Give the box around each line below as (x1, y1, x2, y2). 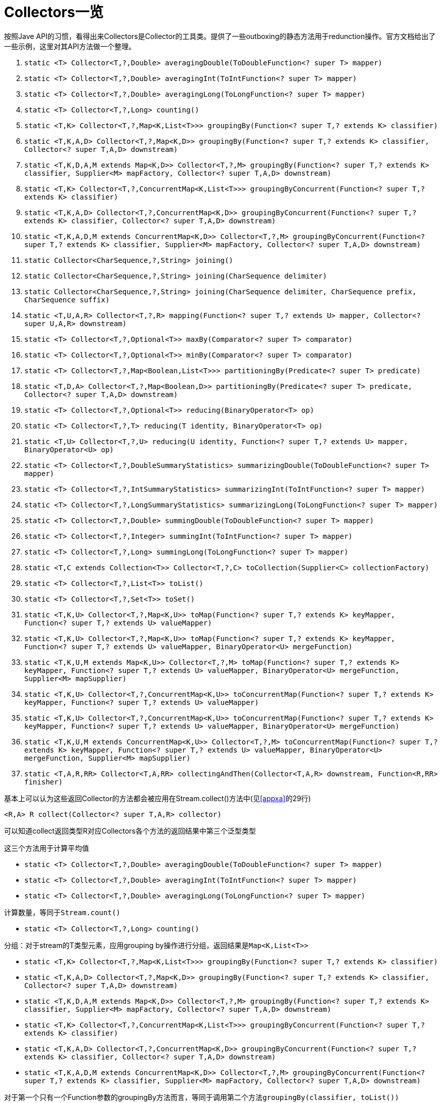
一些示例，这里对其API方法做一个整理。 (4, 42, 136, 51)
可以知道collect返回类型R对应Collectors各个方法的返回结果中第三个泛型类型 (4, 826, 256, 835)
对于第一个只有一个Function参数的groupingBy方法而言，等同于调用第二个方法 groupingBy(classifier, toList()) (4, 1092, 399, 1101)
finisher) (24, 777, 63, 786)
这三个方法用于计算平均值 (4, 843, 89, 852)
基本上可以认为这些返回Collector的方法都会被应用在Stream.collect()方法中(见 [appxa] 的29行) (4, 794, 311, 803)
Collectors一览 (4, 4, 104, 21)
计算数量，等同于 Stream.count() (4, 908, 121, 917)
